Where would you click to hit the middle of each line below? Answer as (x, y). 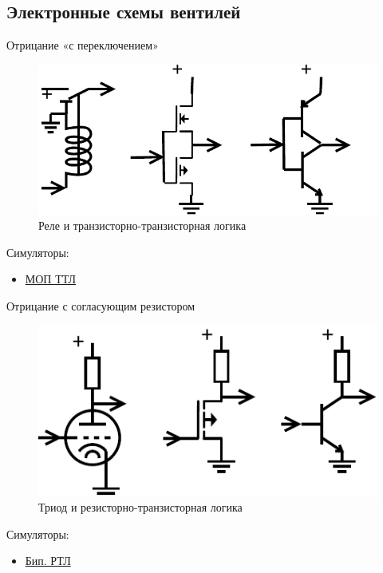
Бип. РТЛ (48, 561)
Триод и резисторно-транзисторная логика (140, 507)
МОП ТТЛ (51, 279)
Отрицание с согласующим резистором (101, 306)
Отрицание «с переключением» (83, 45)
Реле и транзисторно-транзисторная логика (142, 225)
